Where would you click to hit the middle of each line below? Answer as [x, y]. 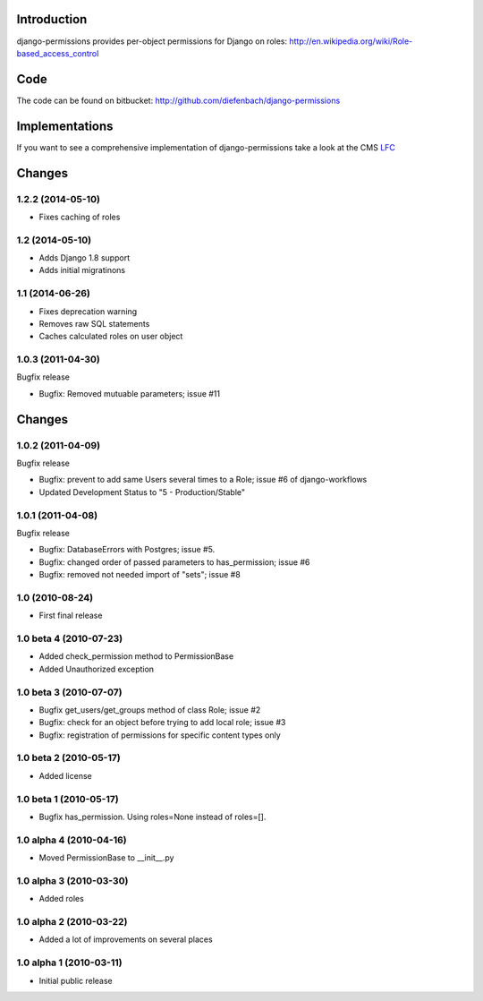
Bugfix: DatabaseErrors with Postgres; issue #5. [127, 550]
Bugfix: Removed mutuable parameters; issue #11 [130, 393]
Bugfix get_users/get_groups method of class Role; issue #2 [150, 710]
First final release [71, 616]
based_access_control [58, 53]
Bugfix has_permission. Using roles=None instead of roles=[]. [153, 817]
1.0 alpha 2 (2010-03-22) [72, 922]
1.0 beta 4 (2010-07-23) [70, 638]
